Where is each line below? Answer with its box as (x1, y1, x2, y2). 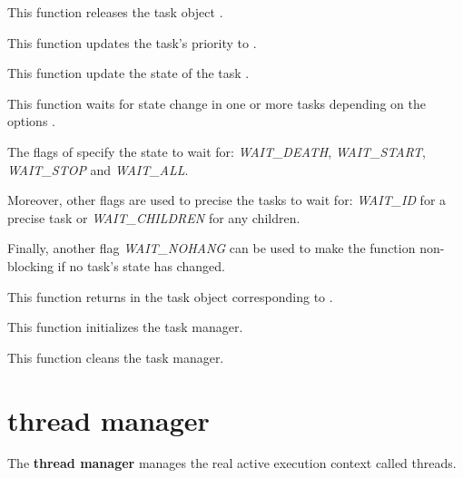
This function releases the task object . (7, 3, 223, 21)
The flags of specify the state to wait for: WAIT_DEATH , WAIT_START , (7, 141, 426, 161)
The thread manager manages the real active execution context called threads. (7, 454, 457, 473)
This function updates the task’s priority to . (7, 33, 257, 52)
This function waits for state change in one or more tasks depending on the (7, 93, 426, 112)
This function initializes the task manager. (7, 317, 243, 337)
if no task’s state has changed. (57, 256, 225, 275)
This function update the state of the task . (7, 63, 250, 83)
